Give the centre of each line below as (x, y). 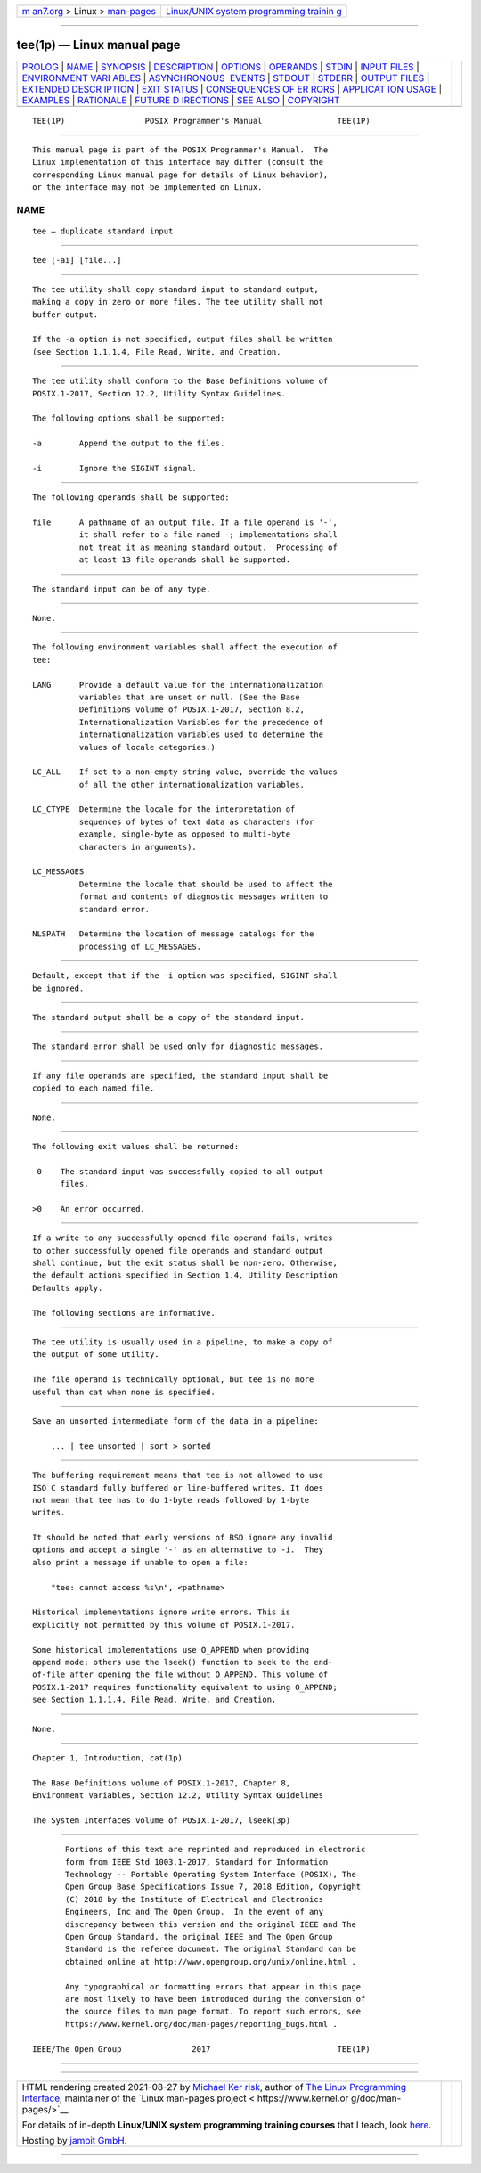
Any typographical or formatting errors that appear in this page (213, 1986)
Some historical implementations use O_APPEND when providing (171, 1650)
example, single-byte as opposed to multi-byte (185, 834)
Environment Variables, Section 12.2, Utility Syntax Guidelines (178, 1796)
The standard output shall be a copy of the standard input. (168, 1017)
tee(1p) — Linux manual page (98, 45)
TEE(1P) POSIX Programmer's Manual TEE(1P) (201, 121)
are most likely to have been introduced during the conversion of (216, 1999)
